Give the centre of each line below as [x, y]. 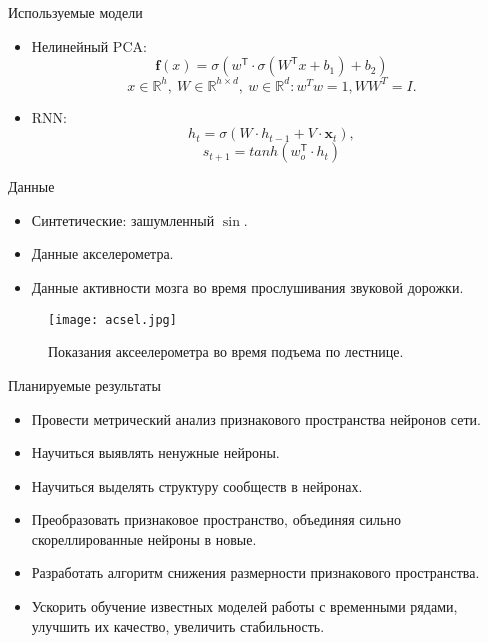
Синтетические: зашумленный [123, 219]
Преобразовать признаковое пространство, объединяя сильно [216, 519]
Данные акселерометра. [102, 253]
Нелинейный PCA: [89, 45]
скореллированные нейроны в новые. [144, 538]
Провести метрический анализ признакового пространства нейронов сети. [256, 418]
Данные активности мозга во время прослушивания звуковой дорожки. [247, 287]
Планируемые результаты [84, 384]
